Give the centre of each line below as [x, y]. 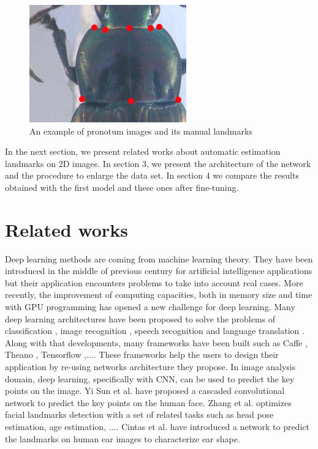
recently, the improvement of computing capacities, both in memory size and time [159, 295]
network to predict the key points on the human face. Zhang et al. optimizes [148, 402]
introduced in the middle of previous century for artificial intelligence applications [159, 271]
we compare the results [256, 175]
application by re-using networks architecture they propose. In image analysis [150, 367]
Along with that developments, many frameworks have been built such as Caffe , [156, 342]
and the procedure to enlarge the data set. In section [104, 175]
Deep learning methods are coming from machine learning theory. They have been [159, 258]
